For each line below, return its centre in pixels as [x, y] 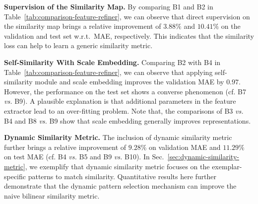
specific [15, 176]
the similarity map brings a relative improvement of [83, 26]
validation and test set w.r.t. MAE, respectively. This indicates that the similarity [129, 35]
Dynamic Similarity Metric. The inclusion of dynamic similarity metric [118, 137]
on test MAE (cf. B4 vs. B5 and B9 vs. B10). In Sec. [84, 157]
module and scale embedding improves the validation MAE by [129, 82]
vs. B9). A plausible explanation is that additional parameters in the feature [120, 101]
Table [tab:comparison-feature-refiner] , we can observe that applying [108, 72]
